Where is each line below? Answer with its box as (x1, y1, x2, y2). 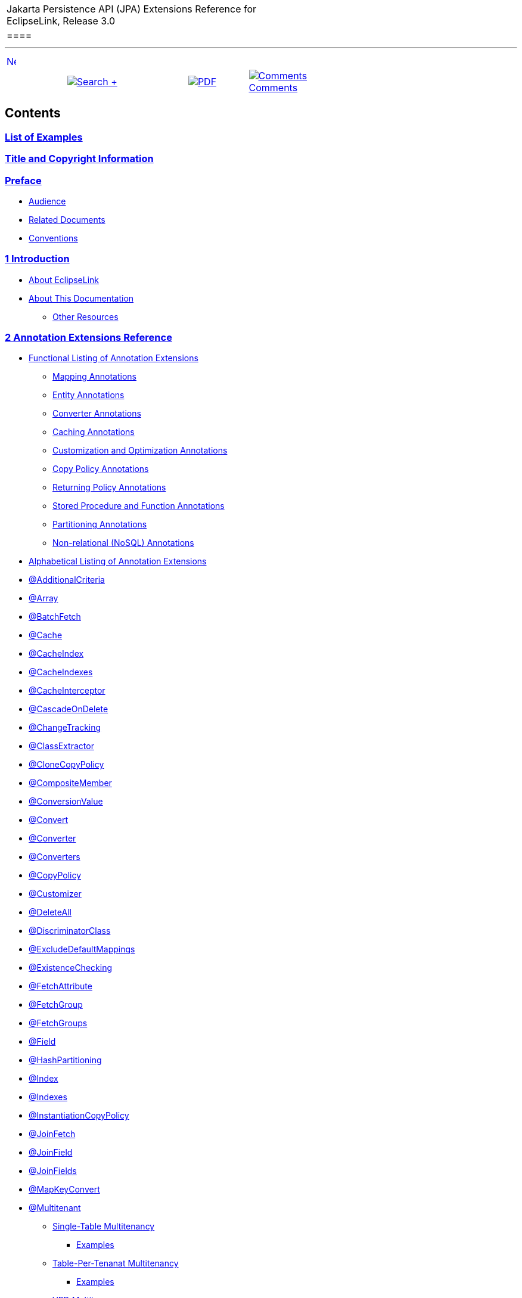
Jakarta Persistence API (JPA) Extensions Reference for (7, 3, 257, 15)
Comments (248, 82, 298, 94)
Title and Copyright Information (5, 153, 154, 165)
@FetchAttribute (29, 981, 92, 992)
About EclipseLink (29, 274, 100, 285)
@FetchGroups (29, 1018, 88, 1029)
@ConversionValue (29, 796, 103, 807)
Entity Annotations (52, 390, 125, 400)
